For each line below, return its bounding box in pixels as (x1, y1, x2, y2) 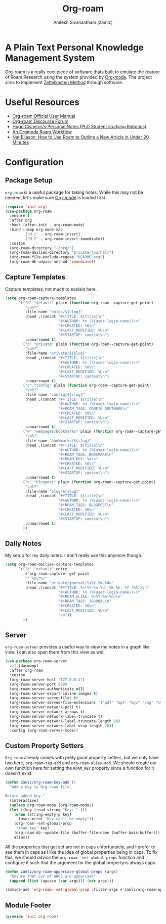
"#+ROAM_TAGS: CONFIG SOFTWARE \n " (58, 406, 129, 411)
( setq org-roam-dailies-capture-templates (5, 562, 94, 567)
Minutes (12, 139, 29, 145)
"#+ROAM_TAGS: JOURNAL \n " (58, 599, 112, 604)
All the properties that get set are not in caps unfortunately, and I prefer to (5, 844, 156, 850)
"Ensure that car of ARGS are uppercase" (9, 874, 96, 878)
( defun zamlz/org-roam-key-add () (5, 780, 77, 785)
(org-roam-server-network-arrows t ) (9, 709, 85, 715)
